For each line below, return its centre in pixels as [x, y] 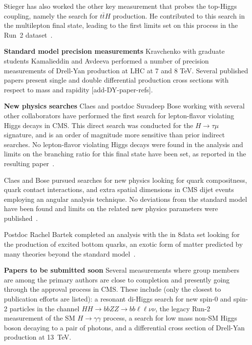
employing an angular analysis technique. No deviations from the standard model [126, 199]
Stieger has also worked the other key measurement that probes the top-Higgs [120, 6]
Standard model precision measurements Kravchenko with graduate [114, 51]
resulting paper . [29, 163]
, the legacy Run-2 [183, 308]
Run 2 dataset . [28, 34]
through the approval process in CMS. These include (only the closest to [113, 289]
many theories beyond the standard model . [70, 253]
